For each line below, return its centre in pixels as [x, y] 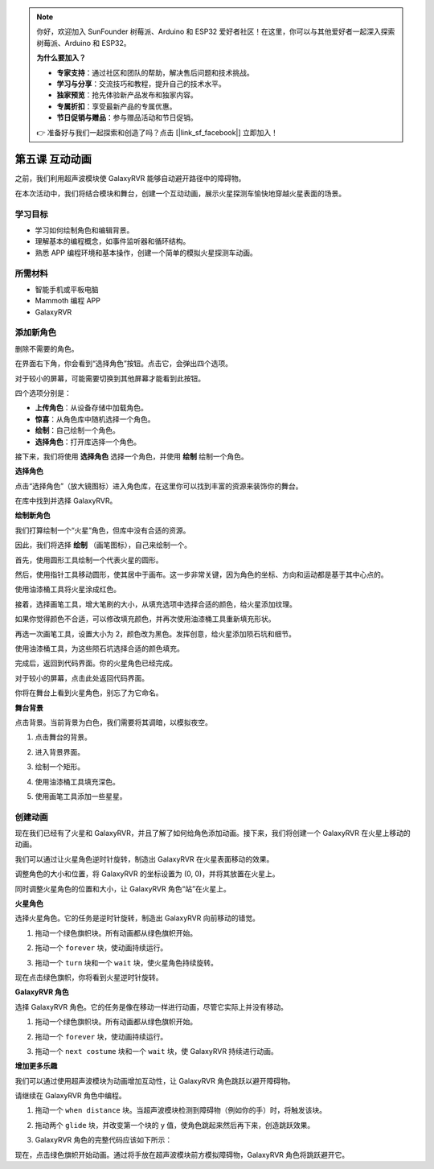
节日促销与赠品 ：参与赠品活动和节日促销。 [127, 117]
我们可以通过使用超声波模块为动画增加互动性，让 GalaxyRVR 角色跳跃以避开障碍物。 [155, 1081]
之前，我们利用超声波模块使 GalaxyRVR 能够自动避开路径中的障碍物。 [130, 179]
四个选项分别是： [43, 393]
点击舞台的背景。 [63, 737]
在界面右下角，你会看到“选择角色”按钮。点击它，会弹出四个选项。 [124, 364]
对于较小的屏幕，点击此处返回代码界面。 [82, 678]
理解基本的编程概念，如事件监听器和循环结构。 [113, 241]
